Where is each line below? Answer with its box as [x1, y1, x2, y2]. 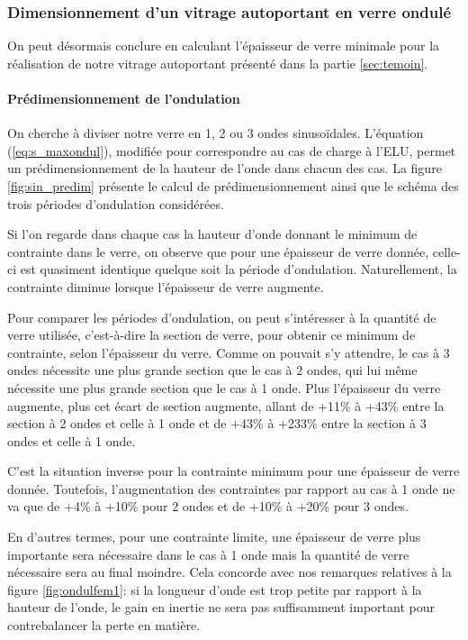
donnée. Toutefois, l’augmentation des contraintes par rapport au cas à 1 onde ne [7, 479, 455, 498]
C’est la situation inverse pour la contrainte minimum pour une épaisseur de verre [7, 462, 460, 480]
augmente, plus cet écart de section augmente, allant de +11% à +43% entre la [7, 396, 445, 415]
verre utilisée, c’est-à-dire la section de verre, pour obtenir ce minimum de [7, 325, 416, 344]
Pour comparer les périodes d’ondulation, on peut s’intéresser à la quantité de [7, 307, 436, 326]
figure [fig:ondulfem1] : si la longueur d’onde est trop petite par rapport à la [7, 580, 422, 599]
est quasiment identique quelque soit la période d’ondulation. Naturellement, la [20, 260, 457, 279]
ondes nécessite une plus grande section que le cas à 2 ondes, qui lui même [7, 361, 418, 379]
